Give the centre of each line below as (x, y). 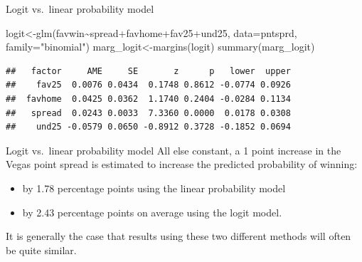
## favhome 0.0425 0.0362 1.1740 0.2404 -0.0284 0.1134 (148, 99)
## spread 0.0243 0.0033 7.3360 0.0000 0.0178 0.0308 (148, 113)
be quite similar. (41, 250)
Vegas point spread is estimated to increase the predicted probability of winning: (182, 164)
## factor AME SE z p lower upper (148, 71)
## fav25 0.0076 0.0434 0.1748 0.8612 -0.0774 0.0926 (148, 85)
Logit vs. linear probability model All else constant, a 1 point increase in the (174, 150)
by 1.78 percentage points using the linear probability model (154, 188)
